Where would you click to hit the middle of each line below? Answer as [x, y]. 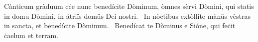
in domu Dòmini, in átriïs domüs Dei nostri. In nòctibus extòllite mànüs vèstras [127, 16]
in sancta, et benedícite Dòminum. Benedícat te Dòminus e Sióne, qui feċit [120, 25]
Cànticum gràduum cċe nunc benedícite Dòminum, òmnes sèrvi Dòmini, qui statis [129, 6]
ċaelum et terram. [31, 35]
